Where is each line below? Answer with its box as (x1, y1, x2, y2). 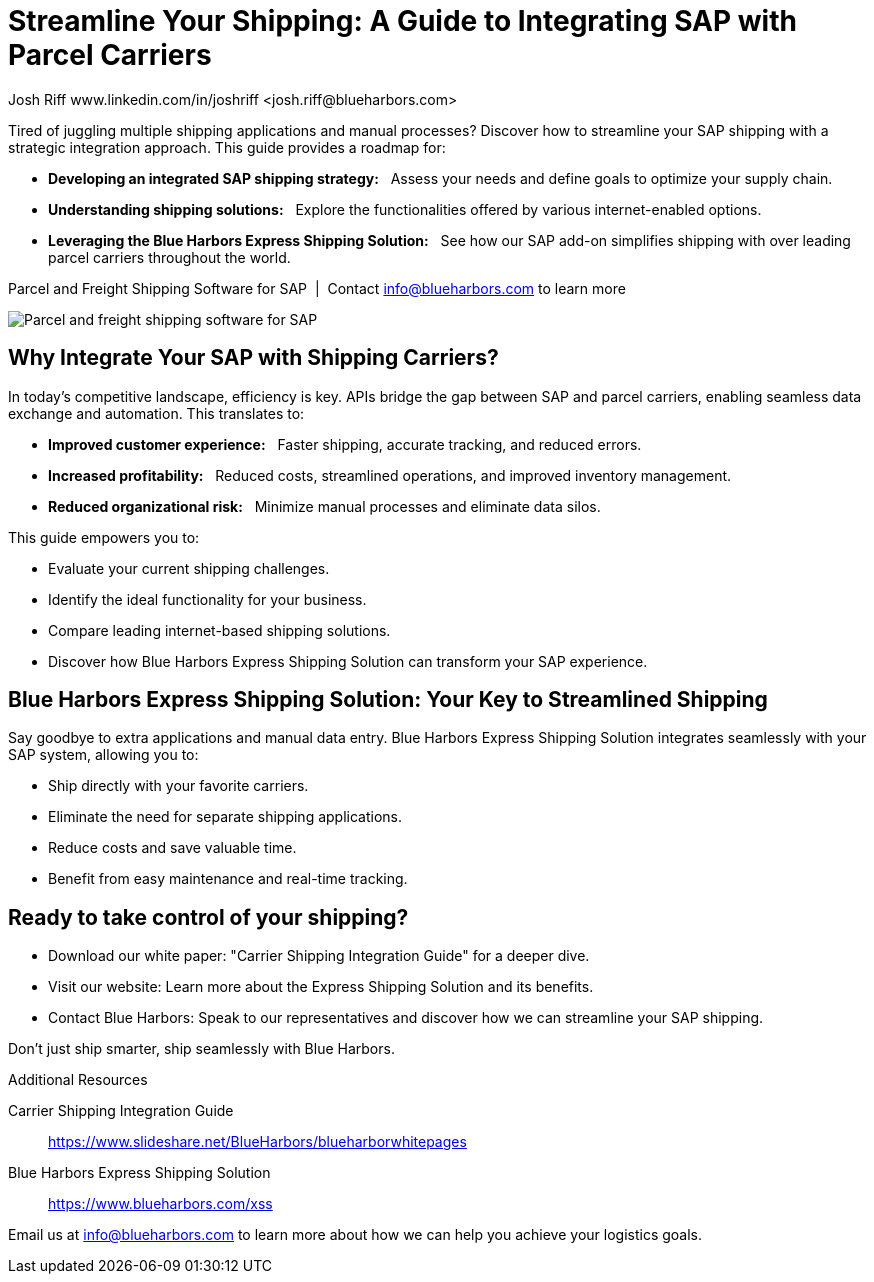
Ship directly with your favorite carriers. (48, 777, 309, 795)
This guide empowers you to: (8, 528, 200, 546)
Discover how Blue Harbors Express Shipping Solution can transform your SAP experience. (48, 652, 648, 670)
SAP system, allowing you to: (8, 746, 199, 764)
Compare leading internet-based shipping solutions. (48, 621, 391, 639)
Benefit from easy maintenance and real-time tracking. (48, 870, 408, 888)
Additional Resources (8, 1071, 148, 1089)
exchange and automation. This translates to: (8, 404, 305, 422)
